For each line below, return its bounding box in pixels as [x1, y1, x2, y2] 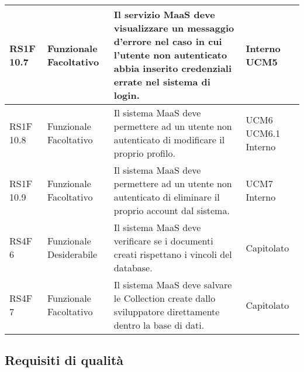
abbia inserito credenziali [113, 61, 232, 75]
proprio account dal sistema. [113, 204, 230, 217]
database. [113, 261, 153, 274]
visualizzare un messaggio [113, 21, 234, 35]
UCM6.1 [246, 126, 281, 140]
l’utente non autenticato [113, 48, 227, 61]
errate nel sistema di [113, 75, 210, 88]
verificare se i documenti [113, 234, 213, 247]
